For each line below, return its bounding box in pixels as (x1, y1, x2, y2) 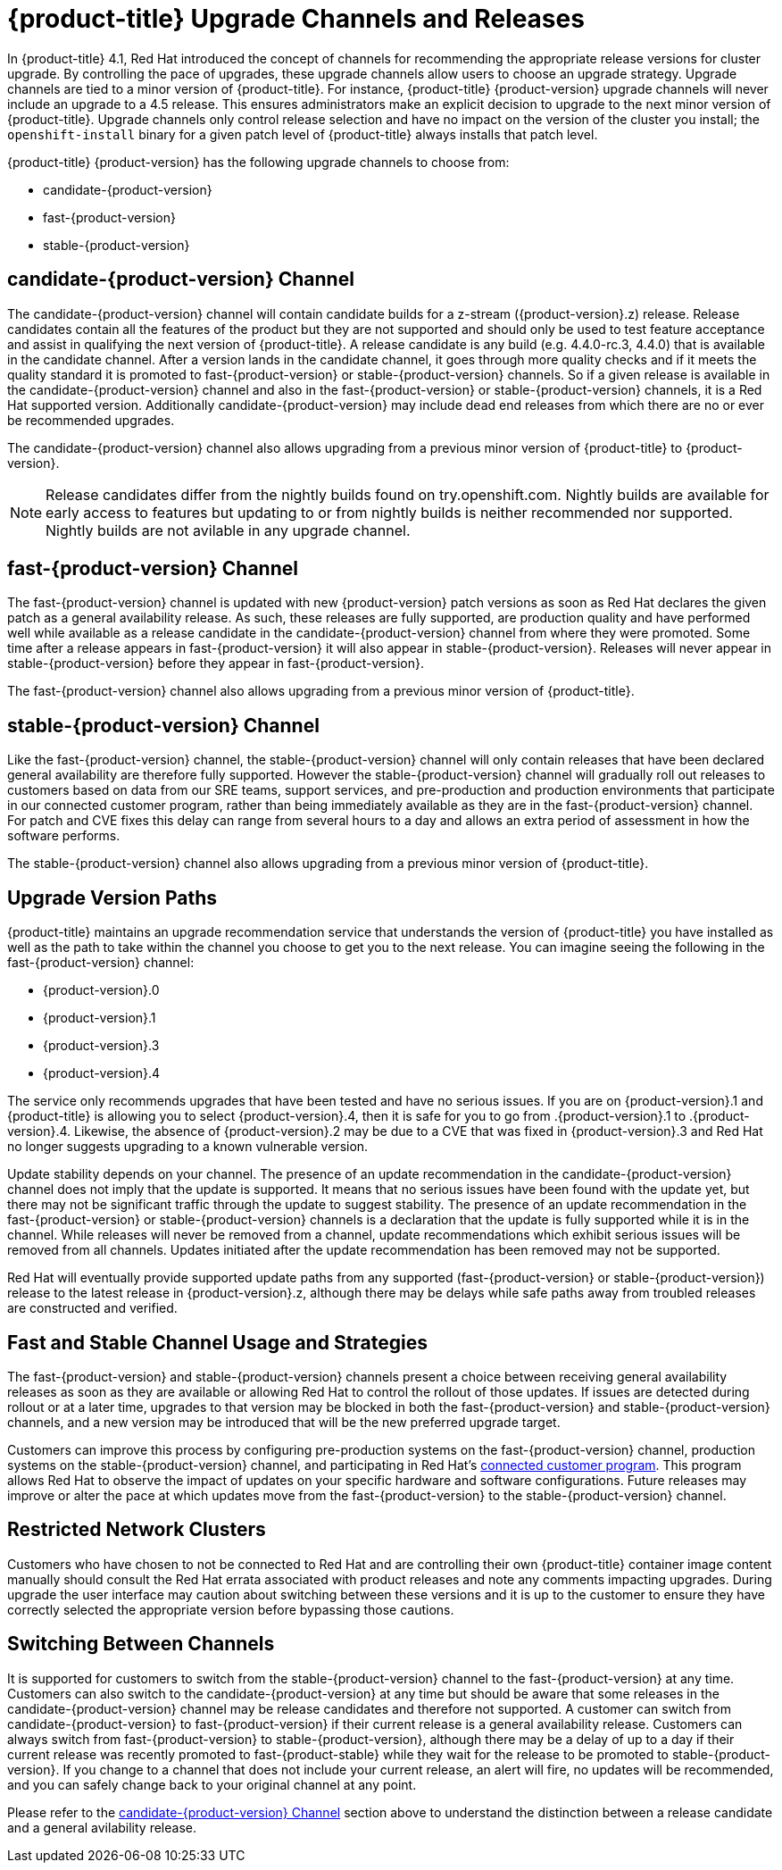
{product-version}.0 (43, 982, 160, 998)
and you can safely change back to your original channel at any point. (7, 1776, 417, 1792)
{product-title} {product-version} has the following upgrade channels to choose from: (7, 154, 510, 170)
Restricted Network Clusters (7, 1518, 266, 1541)
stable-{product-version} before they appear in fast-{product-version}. (7, 655, 424, 672)
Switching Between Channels (7, 1632, 275, 1656)
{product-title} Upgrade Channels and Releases (7, 4, 585, 34)
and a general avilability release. (7, 1819, 196, 1835)
